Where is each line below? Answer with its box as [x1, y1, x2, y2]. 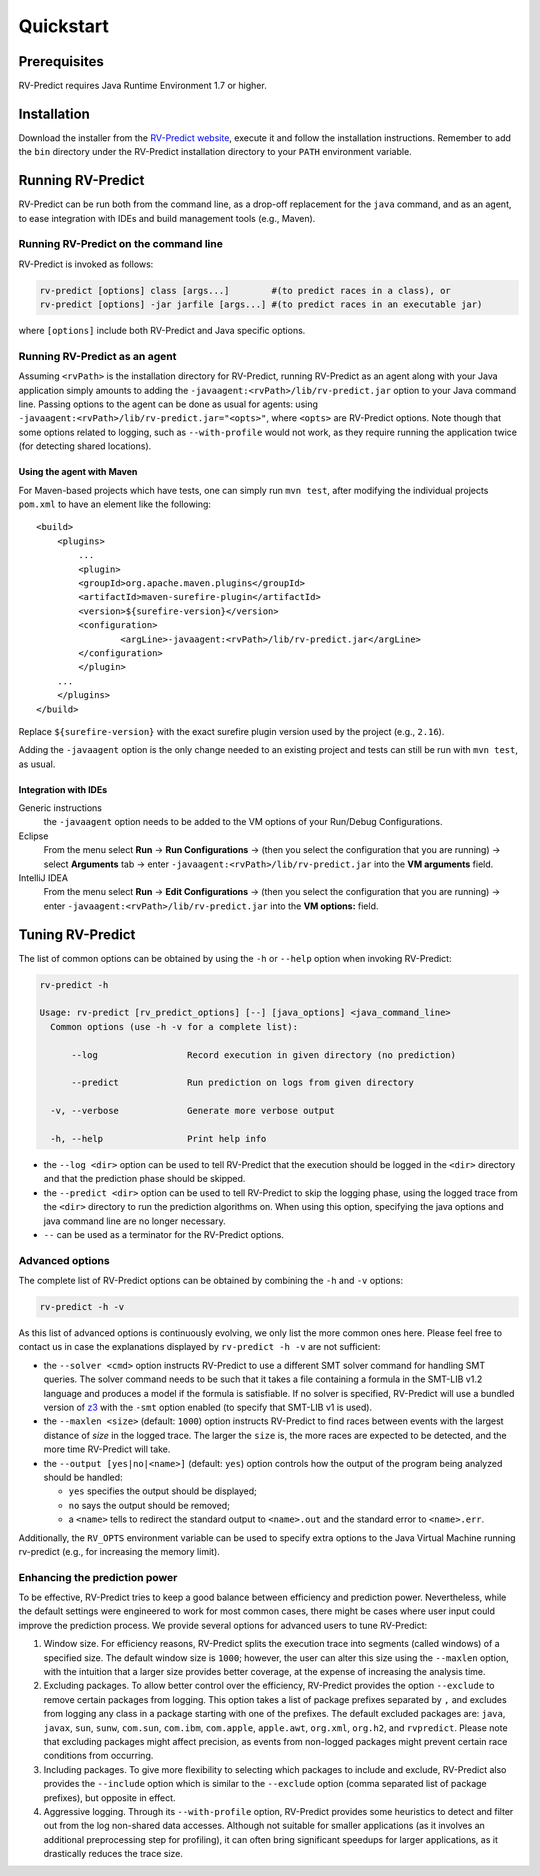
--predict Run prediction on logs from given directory [71, 1077, 415, 1089]
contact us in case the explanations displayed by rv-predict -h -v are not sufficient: [18, 1341, 381, 1353]
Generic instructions [18, 802, 102, 814]
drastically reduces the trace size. [43, 1848, 184, 1860]
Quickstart [18, 15, 110, 37]
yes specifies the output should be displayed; [68, 1485, 257, 1497]
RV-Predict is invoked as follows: [18, 258, 154, 270]
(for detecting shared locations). [18, 440, 152, 452]
